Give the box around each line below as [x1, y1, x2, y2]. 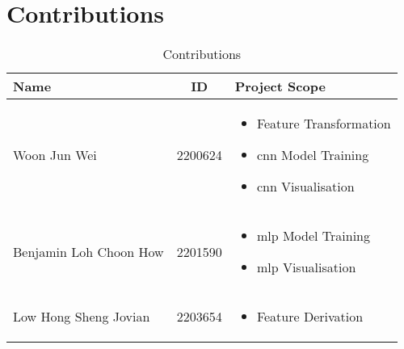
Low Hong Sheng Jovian [13, 307, 150, 326]
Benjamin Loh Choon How [13, 242, 164, 261]
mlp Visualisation [256, 258, 356, 277]
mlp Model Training [256, 226, 370, 246]
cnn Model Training [256, 145, 369, 165]
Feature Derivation [256, 307, 364, 326]
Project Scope [234, 77, 326, 96]
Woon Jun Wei [13, 145, 97, 165]
